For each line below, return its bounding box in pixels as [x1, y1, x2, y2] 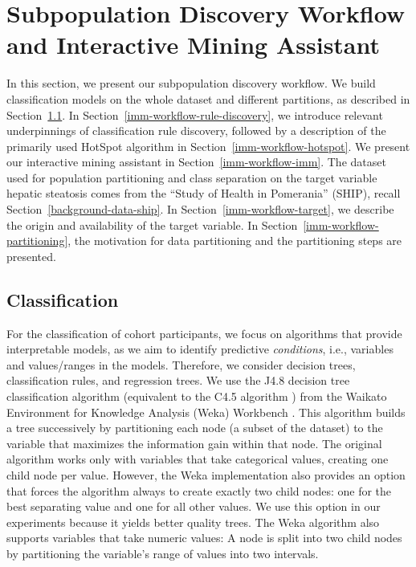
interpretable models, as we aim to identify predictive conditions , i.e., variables [6, 341, 394, 357]
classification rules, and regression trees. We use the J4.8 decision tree [6, 372, 350, 389]
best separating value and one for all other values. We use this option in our [6, 498, 381, 515]
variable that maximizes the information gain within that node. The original [6, 434, 382, 451]
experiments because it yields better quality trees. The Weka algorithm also [6, 513, 380, 530]
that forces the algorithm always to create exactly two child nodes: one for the [6, 482, 392, 499]
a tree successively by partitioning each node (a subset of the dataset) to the [6, 419, 383, 436]
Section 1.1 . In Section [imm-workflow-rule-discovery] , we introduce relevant [6, 106, 383, 123]
